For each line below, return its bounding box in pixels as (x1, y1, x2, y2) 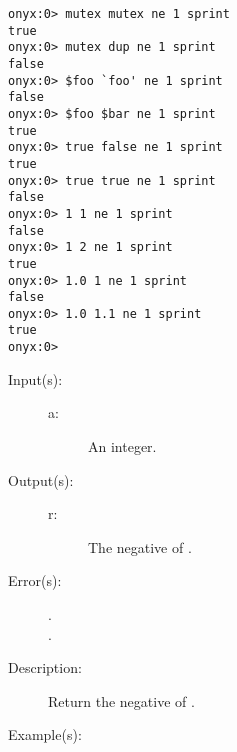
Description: (8, 657, 82, 678)
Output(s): (8, 469, 74, 490)
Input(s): (8, 368, 63, 389)
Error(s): (8, 570, 62, 591)
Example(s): (8, 724, 82, 745)
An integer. (88, 435, 157, 456)
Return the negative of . (48, 690, 195, 711)
